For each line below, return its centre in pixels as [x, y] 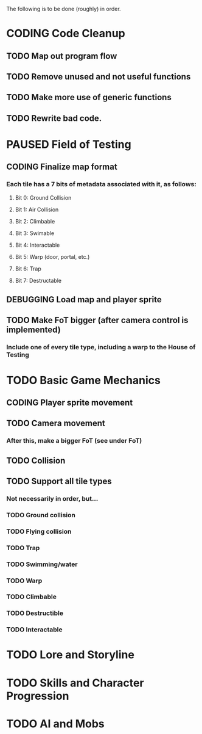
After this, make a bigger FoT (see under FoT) [74, 441]
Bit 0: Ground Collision [43, 197]
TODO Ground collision [41, 515]
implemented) [33, 330]
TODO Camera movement [56, 423]
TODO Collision [36, 460]
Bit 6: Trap [28, 269]
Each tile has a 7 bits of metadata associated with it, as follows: [101, 184]
